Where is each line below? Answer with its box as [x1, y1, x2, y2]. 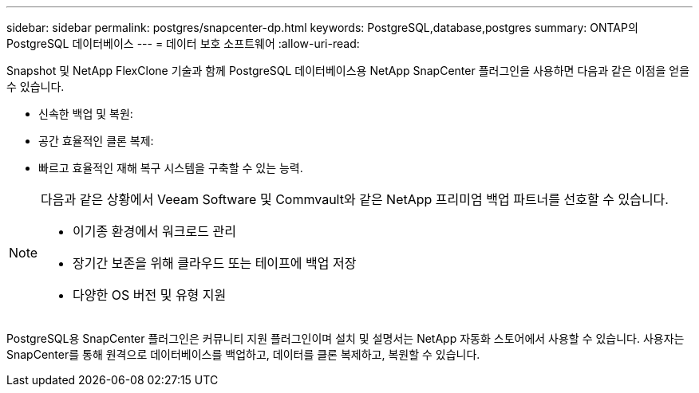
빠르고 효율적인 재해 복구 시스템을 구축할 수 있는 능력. [38, 161, 303, 175]
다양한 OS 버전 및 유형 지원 [73, 287, 227, 303]
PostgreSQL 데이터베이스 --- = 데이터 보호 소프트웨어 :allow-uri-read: [6, 37, 360, 50]
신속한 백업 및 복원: [38, 107, 133, 120]
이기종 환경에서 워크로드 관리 [73, 223, 236, 239]
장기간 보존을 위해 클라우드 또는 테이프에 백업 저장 [73, 255, 357, 271]
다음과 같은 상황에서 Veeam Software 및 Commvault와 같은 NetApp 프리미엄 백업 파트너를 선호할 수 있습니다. [41, 191, 669, 207]
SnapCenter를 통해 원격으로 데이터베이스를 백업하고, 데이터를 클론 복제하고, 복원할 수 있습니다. [6, 348, 480, 361]
